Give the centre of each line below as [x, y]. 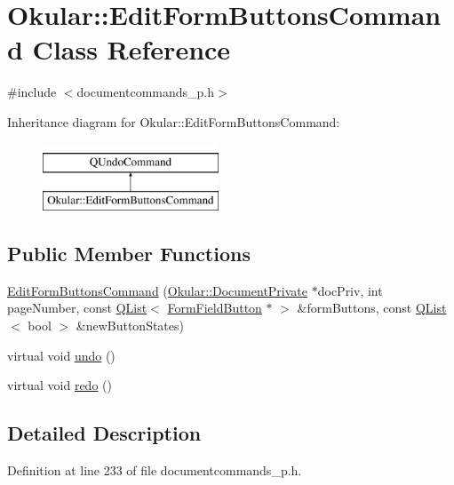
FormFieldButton [215, 308]
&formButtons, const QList [372, 308]
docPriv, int [350, 290]
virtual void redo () [60, 385]
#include [32, 92]
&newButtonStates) [130, 326]
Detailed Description [104, 433]
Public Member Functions [129, 254]
